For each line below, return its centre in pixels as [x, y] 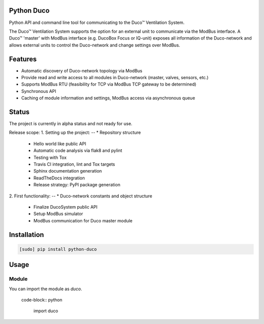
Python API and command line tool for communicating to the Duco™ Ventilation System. [97, 22]
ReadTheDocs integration [59, 178]
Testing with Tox [50, 157]
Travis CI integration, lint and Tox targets [74, 164]
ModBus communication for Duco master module [83, 220]
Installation [26, 235]
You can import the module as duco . [46, 289]
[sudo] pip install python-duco [58, 249]
